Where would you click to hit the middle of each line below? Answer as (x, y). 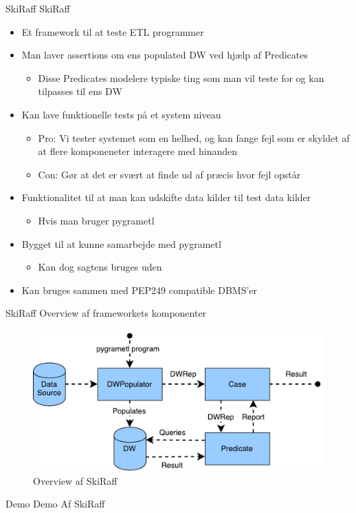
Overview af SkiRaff (75, 480)
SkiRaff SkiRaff (38, 8)
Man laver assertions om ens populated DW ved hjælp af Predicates (165, 55)
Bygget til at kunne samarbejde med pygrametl (121, 243)
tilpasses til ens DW (80, 91)
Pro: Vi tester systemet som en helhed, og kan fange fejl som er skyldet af (194, 137)
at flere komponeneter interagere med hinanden (138, 151)
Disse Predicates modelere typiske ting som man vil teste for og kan (181, 77)
